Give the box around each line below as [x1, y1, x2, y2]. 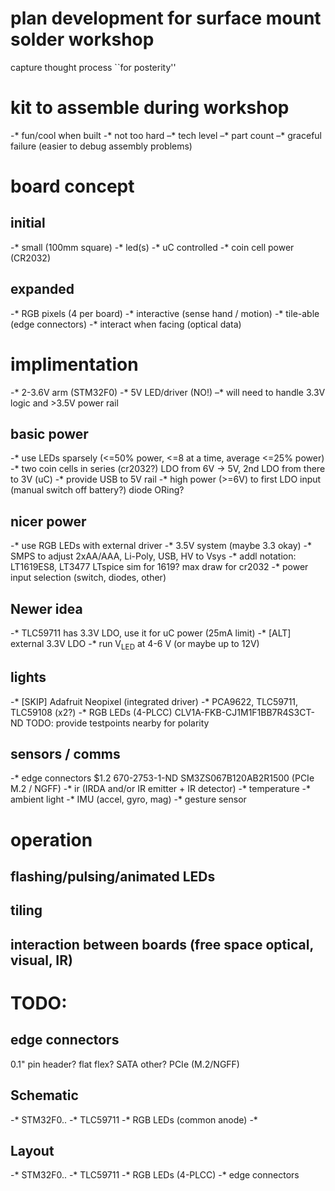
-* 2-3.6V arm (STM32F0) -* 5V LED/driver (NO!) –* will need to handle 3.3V [10, 386, 326, 398]
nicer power [10, 513, 87, 530]
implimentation [10, 353, 139, 376]
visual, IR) [10, 952, 73, 969]
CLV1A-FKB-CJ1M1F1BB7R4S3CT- [174, 706, 315, 718]
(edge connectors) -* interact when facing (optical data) [10, 318, 242, 330]
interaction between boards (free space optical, [10, 936, 314, 953]
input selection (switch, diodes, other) [10, 572, 167, 584]
